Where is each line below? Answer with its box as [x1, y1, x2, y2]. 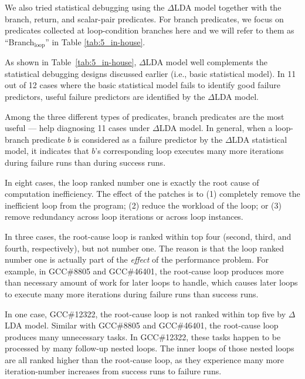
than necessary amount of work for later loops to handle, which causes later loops [5, 276, 298, 289]
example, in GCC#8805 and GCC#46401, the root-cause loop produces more [5, 264, 284, 277]
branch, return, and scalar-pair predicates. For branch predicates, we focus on [5, 12, 284, 25]
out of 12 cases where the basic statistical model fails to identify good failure [5, 79, 280, 91]
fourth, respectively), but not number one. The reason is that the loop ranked [5, 242, 284, 254]
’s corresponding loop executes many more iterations [95, 145, 284, 157]
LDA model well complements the [145, 56, 267, 68]
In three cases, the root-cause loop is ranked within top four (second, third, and [5, 230, 292, 242]
